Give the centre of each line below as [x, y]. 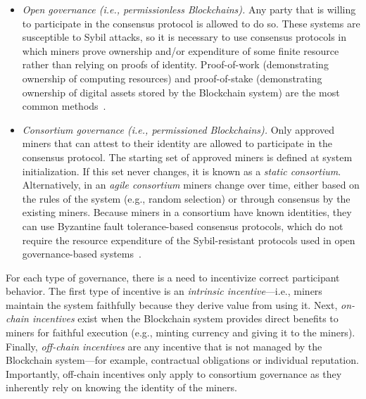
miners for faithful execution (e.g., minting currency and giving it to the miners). [181, 332]
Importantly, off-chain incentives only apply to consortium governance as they [174, 373]
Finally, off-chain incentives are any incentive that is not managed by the [164, 346]
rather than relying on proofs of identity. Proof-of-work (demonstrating [175, 64]
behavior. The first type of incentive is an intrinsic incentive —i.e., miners [164, 291]
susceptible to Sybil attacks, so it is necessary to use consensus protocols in [184, 37]
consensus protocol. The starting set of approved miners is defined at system [187, 157]
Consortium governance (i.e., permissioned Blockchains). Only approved [178, 129]
